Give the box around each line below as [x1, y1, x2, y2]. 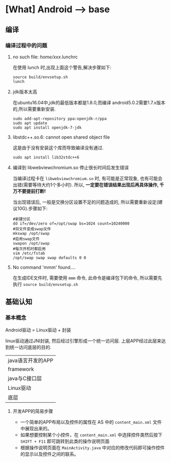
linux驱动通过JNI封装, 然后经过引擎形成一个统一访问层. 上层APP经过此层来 [5, 338, 162, 344]
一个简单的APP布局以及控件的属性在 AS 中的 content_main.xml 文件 [20, 419, 162, 425]
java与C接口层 [8, 375, 42, 382]
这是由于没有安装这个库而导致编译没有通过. [12, 144, 104, 150]
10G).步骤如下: [17, 205, 47, 211]
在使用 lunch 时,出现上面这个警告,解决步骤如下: [12, 64, 111, 70]
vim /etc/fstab [12, 251, 45, 256]
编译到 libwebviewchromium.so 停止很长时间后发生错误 [12, 164, 129, 170]
